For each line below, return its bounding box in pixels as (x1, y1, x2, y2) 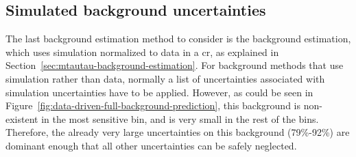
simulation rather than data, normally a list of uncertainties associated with (5, 71, 325, 85)
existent (5, 111, 38, 126)
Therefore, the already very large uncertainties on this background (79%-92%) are (5, 125, 350, 139)
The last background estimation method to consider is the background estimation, (5, 31, 351, 46)
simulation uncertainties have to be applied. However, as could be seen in (5, 85, 313, 99)
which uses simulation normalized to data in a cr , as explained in (5, 44, 279, 59)
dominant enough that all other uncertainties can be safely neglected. (5, 138, 297, 152)
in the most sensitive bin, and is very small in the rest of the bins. (41, 111, 319, 126)
